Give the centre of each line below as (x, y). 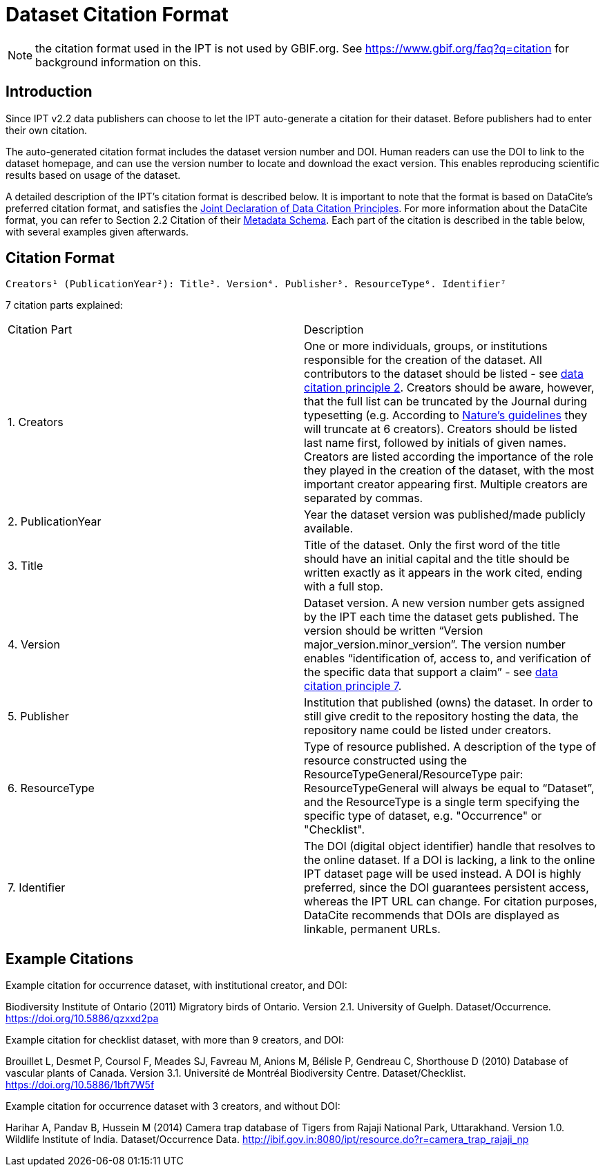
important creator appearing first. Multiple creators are (446, 484)
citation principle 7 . (353, 686)
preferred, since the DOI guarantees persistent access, (446, 888)
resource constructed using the (386, 761)
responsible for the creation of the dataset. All (423, 360)
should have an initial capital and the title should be (437, 559)
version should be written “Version (394, 631)
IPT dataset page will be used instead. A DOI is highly (443, 874)
